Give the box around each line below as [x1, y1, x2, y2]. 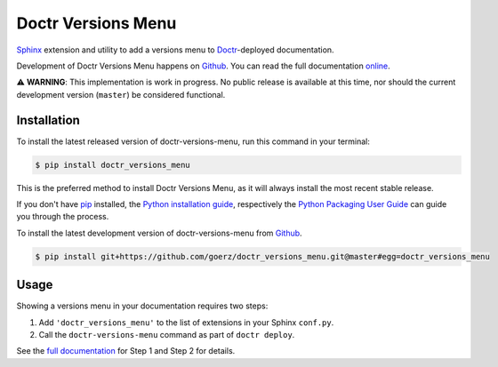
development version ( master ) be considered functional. [16, 89, 226, 100]
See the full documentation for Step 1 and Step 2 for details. [16, 346, 236, 356]
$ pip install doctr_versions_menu [35, 160, 190, 170]
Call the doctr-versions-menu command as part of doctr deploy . [38, 330, 295, 340]
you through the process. [16, 211, 109, 222]
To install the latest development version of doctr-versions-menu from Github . [16, 227, 302, 238]
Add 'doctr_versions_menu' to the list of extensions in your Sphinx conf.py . [38, 316, 334, 328]
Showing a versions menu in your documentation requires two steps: [16, 300, 269, 311]
